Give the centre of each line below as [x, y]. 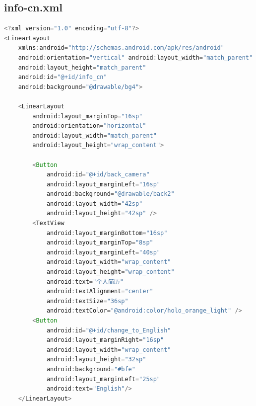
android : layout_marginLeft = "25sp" [103, 379]
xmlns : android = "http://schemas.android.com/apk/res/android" [121, 48]
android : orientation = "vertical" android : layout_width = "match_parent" [135, 57]
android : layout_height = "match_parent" [82, 67]
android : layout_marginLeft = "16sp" [103, 184]
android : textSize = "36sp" [87, 301]
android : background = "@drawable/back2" [110, 194]
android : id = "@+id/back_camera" [98, 175]
